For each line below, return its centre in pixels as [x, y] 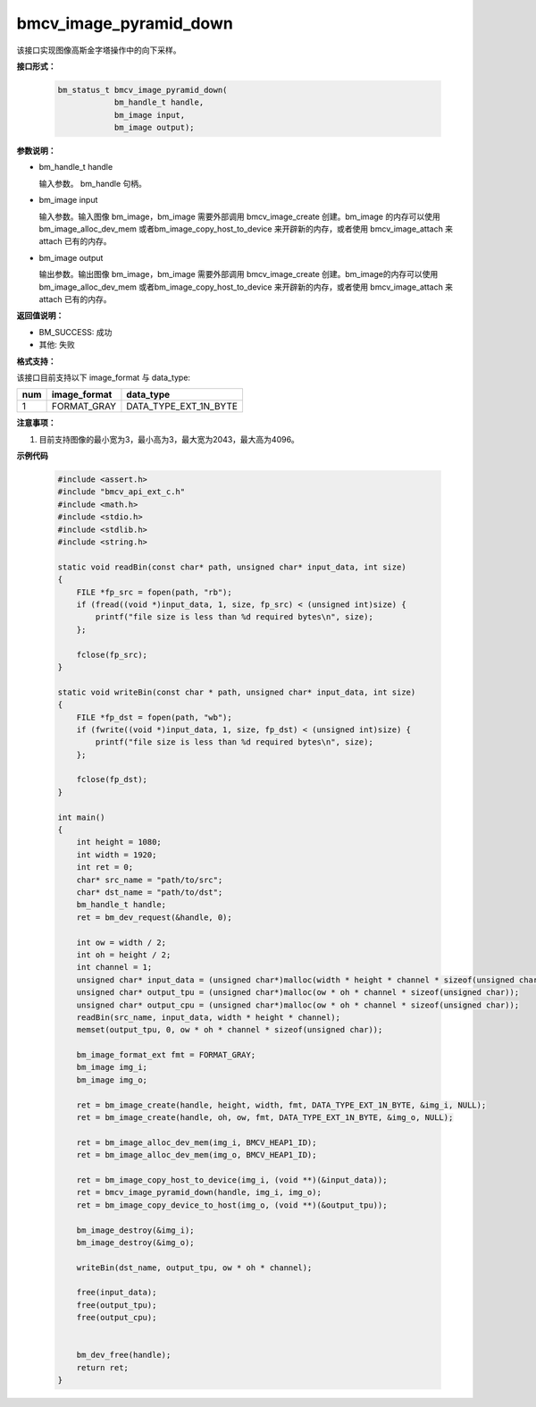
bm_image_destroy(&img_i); [136, 1230]
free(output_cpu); [117, 1318]
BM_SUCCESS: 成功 [75, 332]
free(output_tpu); [117, 1305]
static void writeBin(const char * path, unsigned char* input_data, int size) [237, 692]
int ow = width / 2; [121, 942]
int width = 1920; [117, 855]
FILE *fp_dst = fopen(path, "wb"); [154, 717]
